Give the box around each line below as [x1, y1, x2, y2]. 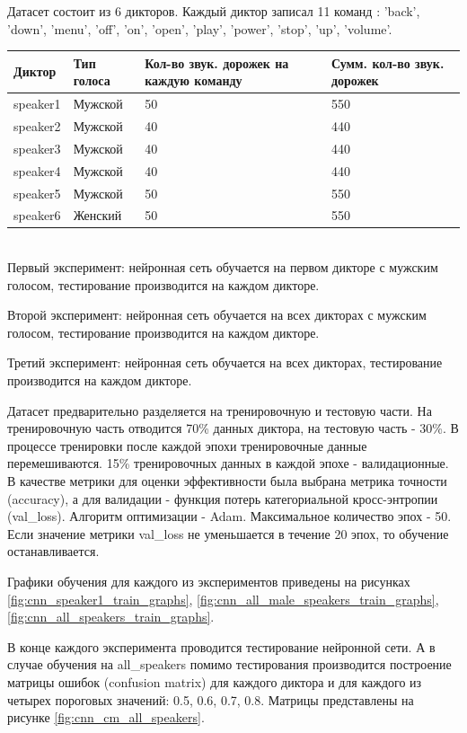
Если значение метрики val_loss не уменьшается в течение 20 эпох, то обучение [7, 524, 449, 543]
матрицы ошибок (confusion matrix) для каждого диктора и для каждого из [7, 672, 422, 691]
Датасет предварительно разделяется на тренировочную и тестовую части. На [7, 401, 432, 419]
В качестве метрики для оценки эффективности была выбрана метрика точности [7, 471, 447, 490]
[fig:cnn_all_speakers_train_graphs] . [7, 607, 215, 626]
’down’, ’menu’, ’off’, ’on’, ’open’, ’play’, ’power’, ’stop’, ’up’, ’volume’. [7, 19, 392, 38]
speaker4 [13, 161, 61, 180]
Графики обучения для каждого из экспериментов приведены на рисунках [7, 571, 410, 590]
